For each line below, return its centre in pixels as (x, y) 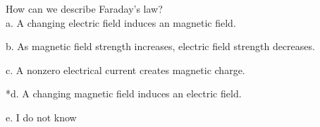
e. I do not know (41, 117)
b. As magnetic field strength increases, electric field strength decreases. (160, 46)
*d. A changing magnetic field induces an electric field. (124, 93)
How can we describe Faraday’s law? (84, 8)
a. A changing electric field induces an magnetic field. (121, 22)
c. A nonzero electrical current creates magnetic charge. (125, 69)
